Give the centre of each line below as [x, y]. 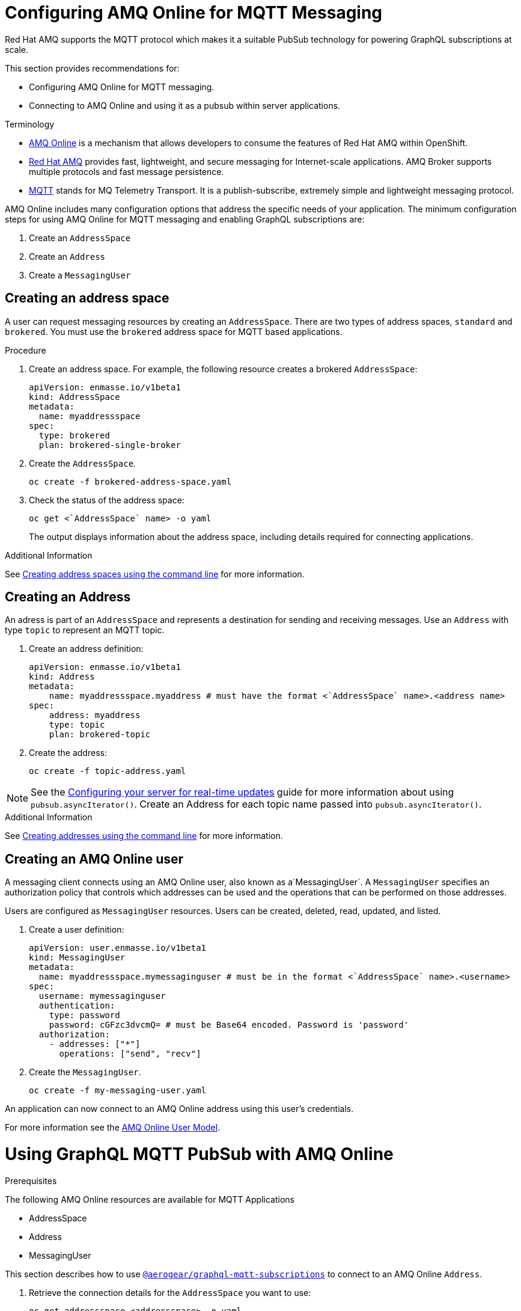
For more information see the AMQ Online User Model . [113, 1128]
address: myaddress [95, 715]
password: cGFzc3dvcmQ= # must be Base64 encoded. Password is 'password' [229, 1025]
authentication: [77, 1006]
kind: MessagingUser [77, 958]
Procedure [26, 350]
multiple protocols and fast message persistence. [126, 171]
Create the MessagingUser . [85, 1072]
